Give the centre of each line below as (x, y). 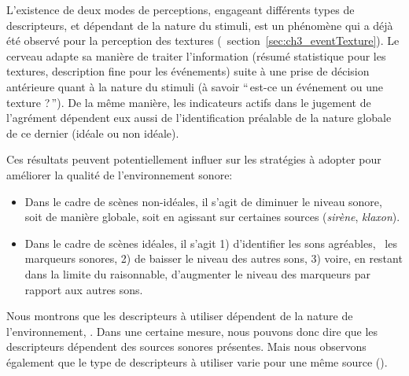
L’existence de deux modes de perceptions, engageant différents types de (181, 9)
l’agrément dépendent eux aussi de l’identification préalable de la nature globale (199, 118)
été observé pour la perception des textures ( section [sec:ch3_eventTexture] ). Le (203, 41)
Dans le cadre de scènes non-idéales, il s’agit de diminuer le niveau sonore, (203, 201)
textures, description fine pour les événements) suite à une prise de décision (188, 71)
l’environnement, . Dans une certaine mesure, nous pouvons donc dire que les (192, 331)
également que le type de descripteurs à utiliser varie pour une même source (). (197, 361)
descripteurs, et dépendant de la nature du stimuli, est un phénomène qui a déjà (200, 25)
